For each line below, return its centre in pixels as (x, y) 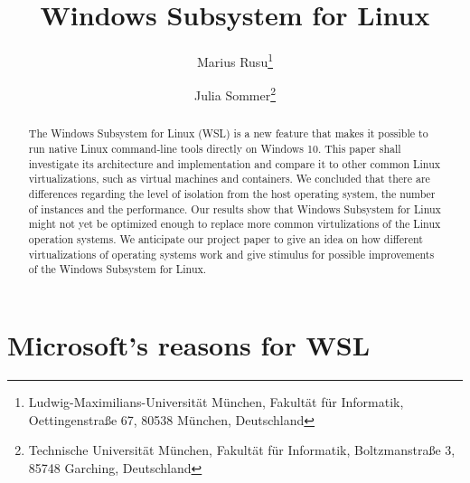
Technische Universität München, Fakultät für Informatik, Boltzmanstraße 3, (242, 450)
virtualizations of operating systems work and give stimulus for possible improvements (231, 254)
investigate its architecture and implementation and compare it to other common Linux (235, 163)
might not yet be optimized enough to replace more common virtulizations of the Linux (235, 224)
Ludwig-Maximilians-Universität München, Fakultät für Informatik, (216, 401)
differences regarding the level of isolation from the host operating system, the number (232, 194)
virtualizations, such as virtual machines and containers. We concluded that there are (229, 179)
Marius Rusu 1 (235, 60)
